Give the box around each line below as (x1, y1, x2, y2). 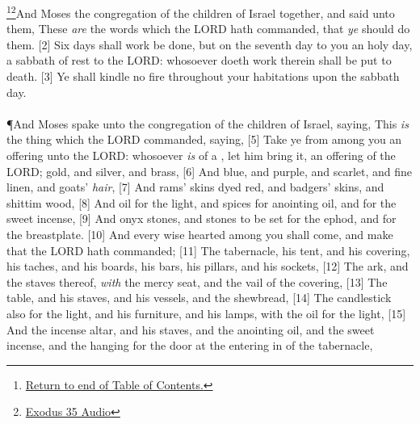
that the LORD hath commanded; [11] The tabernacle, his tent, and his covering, (6, 241, 410, 258)
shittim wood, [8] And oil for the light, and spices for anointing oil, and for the (6, 194, 397, 211)
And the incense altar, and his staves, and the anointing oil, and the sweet (6, 321, 375, 338)
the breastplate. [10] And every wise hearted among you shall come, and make (6, 225, 393, 242)
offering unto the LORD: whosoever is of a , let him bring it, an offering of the (6, 147, 396, 163)
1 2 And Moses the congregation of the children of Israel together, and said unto (6, 2, 395, 21)
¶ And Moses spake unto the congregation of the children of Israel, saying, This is (6, 115, 409, 132)
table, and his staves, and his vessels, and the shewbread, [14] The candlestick (6, 289, 392, 306)
